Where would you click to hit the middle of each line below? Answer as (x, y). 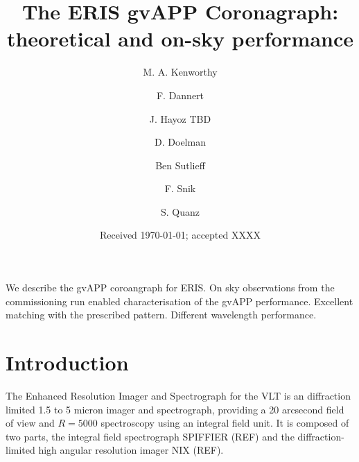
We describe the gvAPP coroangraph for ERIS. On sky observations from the (170, 288)
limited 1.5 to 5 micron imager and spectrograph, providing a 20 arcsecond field (175, 409)
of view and (30, 423)
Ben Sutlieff (180, 165)
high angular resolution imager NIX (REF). (131, 450)
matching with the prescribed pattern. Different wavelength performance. (161, 315)
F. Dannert (180, 95)
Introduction (67, 362)
